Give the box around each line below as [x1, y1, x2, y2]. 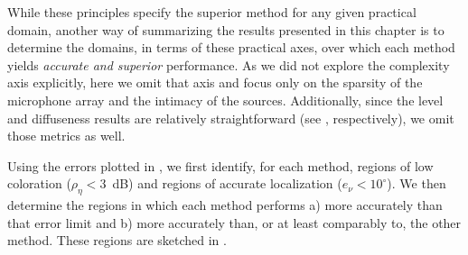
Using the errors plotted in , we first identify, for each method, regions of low [7, 156, 434, 175]
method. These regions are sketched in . [7, 231, 227, 250]
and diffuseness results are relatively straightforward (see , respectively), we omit [7, 108, 454, 127]
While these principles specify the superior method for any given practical [7, 3, 417, 21]
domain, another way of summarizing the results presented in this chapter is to [7, 20, 445, 39]
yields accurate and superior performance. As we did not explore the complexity [7, 55, 450, 74]
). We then [387, 174, 446, 193]
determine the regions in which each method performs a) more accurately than [7, 196, 443, 214]
